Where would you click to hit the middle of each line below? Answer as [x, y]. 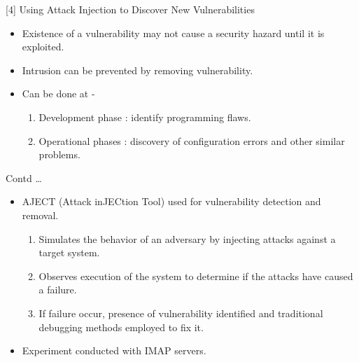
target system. [69, 252]
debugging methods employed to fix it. [121, 327]
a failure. [58, 290]
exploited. [43, 47]
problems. [59, 154]
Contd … [24, 177]
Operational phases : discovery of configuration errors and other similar [192, 140]
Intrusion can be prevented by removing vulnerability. [138, 70]
